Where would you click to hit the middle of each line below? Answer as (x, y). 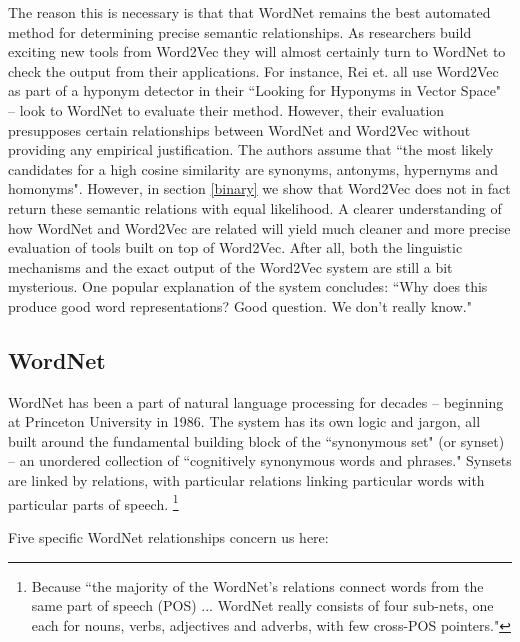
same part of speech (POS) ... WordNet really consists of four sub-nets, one (262, 605)
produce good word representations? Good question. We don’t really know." (240, 305)
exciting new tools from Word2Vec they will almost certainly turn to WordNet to (257, 51)
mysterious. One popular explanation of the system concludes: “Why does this (248, 286)
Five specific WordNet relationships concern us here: (168, 536)
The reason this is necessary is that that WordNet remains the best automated (249, 12)
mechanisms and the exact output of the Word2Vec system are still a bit (230, 266)
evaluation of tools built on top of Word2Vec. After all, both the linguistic (235, 247)
